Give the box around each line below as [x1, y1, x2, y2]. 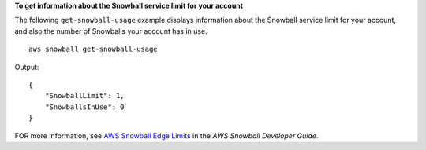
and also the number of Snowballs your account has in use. [14, 26, 208, 35]
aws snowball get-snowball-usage [28, 45, 158, 54]
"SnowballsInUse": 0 [44, 102, 125, 112]
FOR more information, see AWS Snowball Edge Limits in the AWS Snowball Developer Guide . [14, 130, 319, 141]
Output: [14, 62, 39, 71]
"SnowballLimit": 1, [44, 91, 125, 101]
